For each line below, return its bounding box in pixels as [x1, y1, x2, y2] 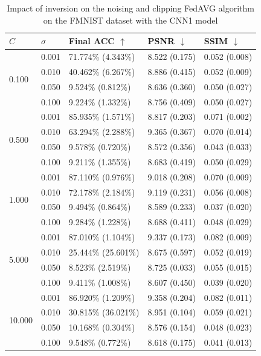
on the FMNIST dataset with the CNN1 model [43, 13, 218, 26]
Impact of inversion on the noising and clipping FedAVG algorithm [7, 2, 254, 14]
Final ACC [68, 35, 115, 47]
